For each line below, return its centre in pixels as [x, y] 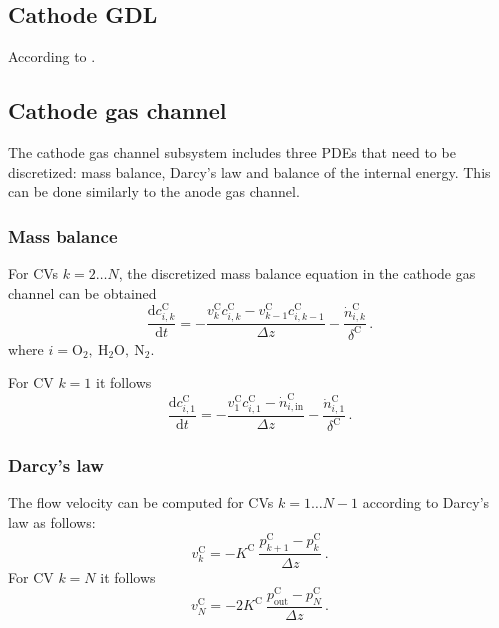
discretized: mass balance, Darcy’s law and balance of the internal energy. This [249, 171]
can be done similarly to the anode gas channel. [154, 191]
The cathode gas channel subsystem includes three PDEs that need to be [232, 152]
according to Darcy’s [426, 502]
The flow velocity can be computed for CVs [141, 502]
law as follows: [52, 522]
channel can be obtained [82, 292]
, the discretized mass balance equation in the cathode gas [297, 273]
